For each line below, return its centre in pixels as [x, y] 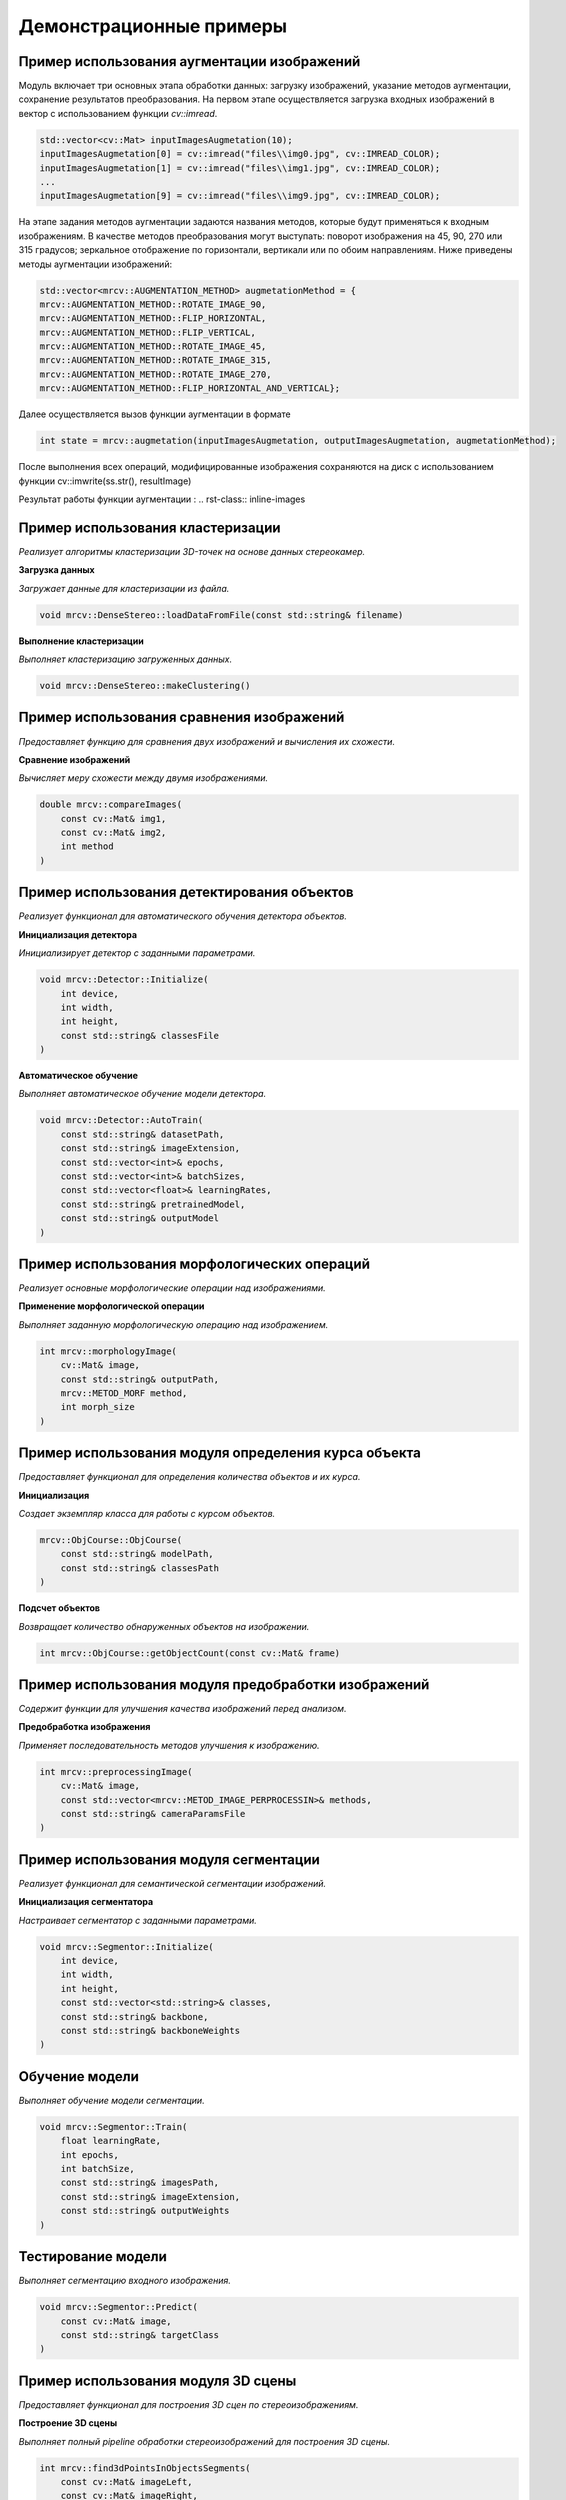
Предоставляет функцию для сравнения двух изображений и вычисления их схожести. [206, 741]
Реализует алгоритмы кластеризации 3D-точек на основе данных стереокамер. [192, 551]
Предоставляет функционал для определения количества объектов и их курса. [189, 1477]
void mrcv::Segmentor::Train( [113, 2126]
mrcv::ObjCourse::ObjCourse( [111, 1540]
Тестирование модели [92, 2256]
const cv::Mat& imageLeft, [127, 2481]
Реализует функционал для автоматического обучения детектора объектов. [183, 916]
